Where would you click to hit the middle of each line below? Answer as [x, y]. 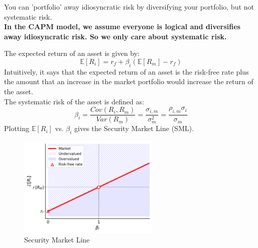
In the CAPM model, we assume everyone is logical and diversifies [122, 26]
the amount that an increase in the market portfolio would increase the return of [129, 81]
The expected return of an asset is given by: [72, 53]
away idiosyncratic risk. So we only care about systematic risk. [115, 36]
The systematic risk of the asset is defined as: [74, 101]
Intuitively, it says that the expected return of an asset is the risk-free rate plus [126, 71]
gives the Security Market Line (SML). [134, 128]
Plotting [17, 128]
